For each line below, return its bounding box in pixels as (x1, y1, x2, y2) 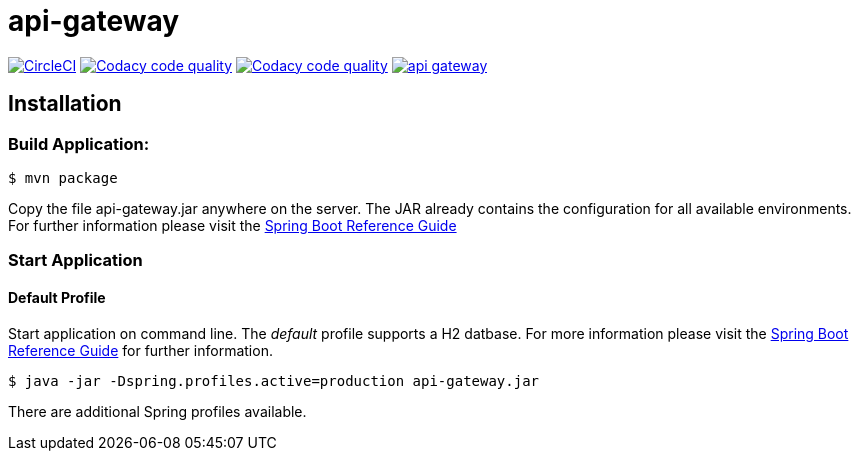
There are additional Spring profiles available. (8, 402, 307, 420)
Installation (8, 91, 122, 117)
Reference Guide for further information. (8, 341, 273, 359)
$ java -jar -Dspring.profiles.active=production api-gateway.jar (8, 372, 540, 389)
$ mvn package (8, 169, 118, 186)
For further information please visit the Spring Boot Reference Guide (8, 216, 457, 234)
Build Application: (8, 133, 150, 154)
